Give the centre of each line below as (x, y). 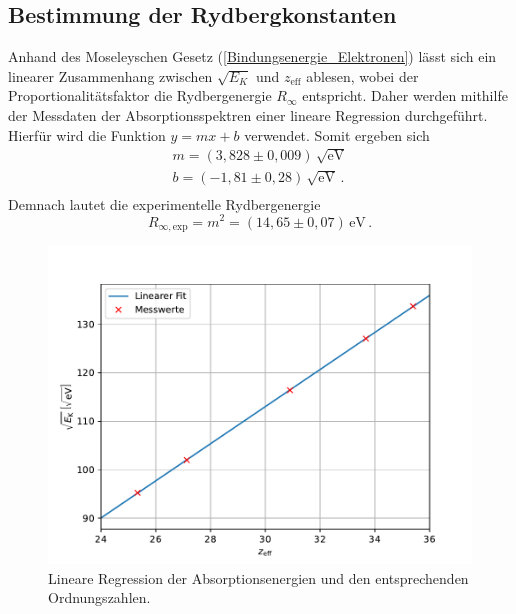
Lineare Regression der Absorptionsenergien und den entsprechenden (258, 577)
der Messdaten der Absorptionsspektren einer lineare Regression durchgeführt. (248, 114)
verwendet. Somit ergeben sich (337, 134)
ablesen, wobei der (362, 75)
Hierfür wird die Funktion (87, 134)
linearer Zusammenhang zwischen (110, 75)
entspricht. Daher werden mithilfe (405, 95)
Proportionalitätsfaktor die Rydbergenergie (140, 95)
